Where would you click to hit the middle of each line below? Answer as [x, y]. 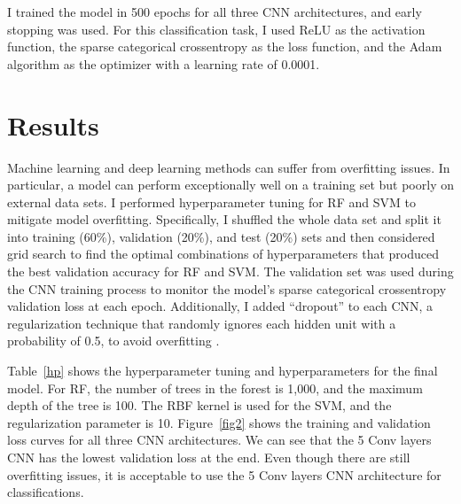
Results [53, 124]
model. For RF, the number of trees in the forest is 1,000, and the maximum [215, 388]
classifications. [46, 492]
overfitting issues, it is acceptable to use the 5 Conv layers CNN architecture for [224, 474]
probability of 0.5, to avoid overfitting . [113, 341]
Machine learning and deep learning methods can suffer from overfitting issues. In [229, 167]
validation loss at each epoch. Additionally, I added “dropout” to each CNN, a [220, 306]
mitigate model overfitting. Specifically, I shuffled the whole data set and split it [224, 219]
